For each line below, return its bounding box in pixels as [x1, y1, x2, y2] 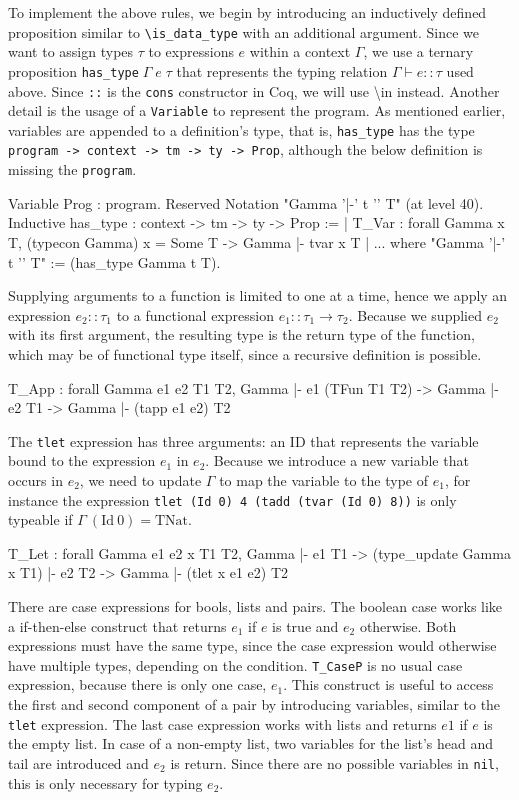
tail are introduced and [8, 752, 149, 773]
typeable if [8, 509, 73, 530]
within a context [249, 41, 351, 62]
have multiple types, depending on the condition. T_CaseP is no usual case [8, 654, 463, 675]
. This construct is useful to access [283, 674, 494, 695]
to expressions [148, 41, 234, 62]
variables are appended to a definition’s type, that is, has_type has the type [8, 119, 475, 140]
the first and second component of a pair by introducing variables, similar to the [8, 694, 501, 715]
